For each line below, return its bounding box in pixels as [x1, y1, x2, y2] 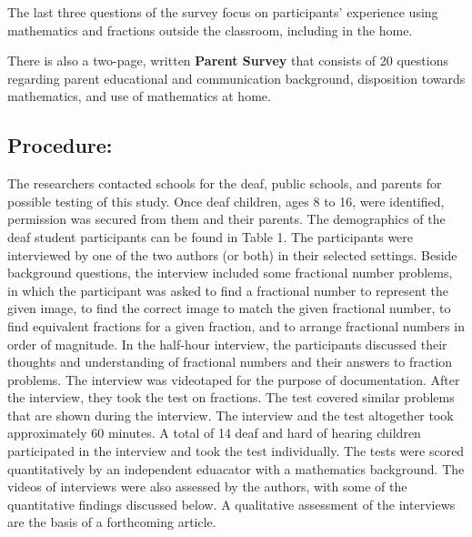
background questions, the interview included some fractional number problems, [7, 263, 453, 282]
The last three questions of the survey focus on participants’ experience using [7, 3, 438, 21]
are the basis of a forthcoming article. [7, 512, 216, 532]
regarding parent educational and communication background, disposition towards [7, 68, 466, 87]
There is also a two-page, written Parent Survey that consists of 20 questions [7, 51, 448, 70]
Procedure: [7, 131, 113, 159]
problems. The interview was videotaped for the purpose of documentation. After [7, 370, 460, 389]
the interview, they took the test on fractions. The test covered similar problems [7, 388, 455, 407]
